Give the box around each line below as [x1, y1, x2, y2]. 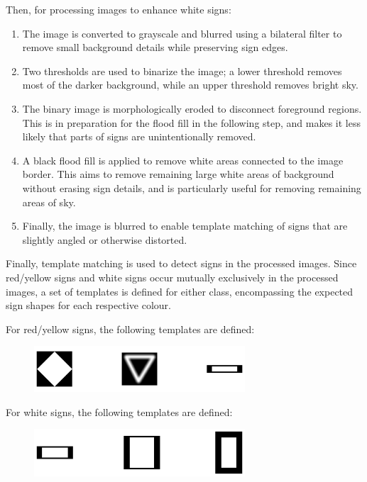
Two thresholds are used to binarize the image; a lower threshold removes [22, 63, 342, 78]
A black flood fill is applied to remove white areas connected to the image [22, 152, 344, 167]
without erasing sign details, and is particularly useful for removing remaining [22, 180, 361, 195]
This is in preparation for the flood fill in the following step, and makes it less [22, 115, 361, 130]
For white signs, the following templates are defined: [6, 404, 233, 419]
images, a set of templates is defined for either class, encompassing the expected [6, 284, 354, 298]
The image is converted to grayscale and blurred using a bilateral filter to [22, 26, 342, 40]
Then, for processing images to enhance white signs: [6, 2, 231, 16]
